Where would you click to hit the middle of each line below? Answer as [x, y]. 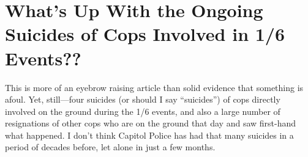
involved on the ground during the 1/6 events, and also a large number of [143, 111]
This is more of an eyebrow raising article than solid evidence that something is [154, 87]
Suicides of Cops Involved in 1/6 [145, 34]
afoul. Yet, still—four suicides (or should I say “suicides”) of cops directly [143, 99]
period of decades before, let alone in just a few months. [110, 147]
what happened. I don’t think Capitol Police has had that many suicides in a [149, 135]
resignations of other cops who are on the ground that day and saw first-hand [151, 123]
